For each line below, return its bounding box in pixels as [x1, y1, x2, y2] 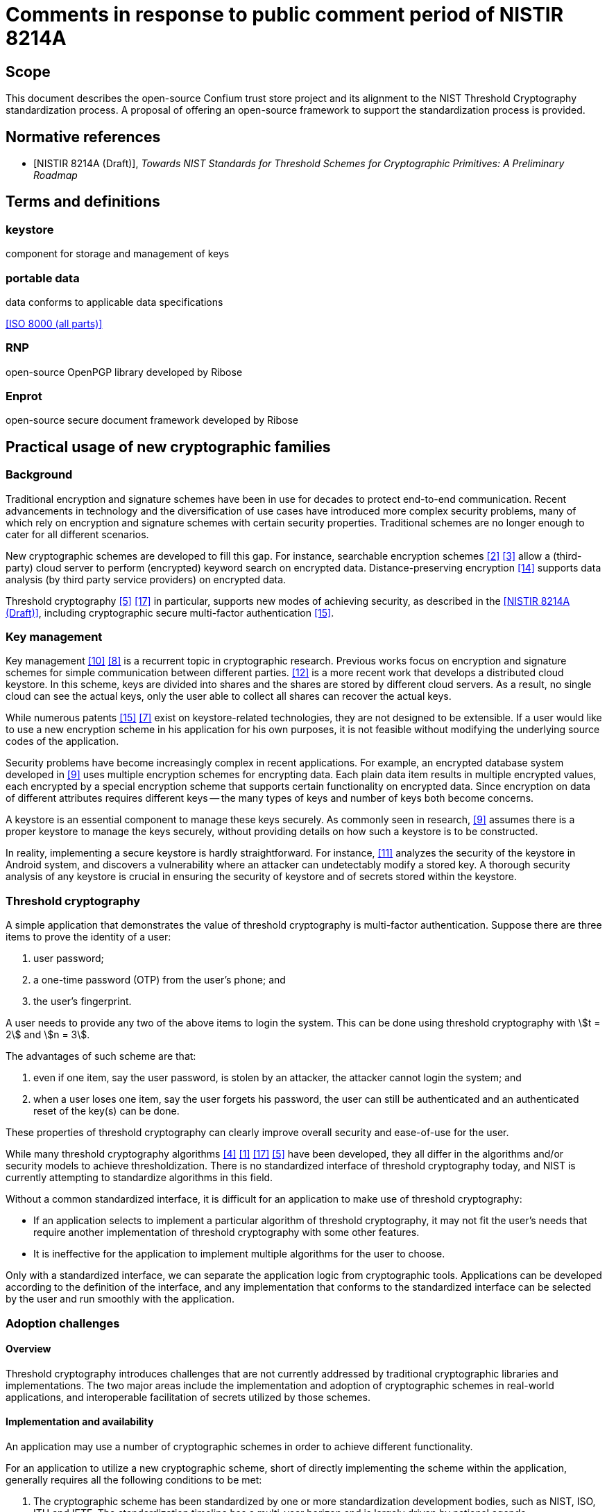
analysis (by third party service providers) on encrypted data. [6, 573, 287, 585]
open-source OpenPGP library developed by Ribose [6, 366, 243, 378]
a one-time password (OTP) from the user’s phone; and [33, 974, 286, 986]
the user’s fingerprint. [33, 995, 132, 1008]
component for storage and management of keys [6, 248, 230, 260]
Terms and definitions [6, 193, 160, 211]
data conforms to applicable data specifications [6, 295, 223, 308]
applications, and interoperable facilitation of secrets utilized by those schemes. [6, 1391, 370, 1403]
